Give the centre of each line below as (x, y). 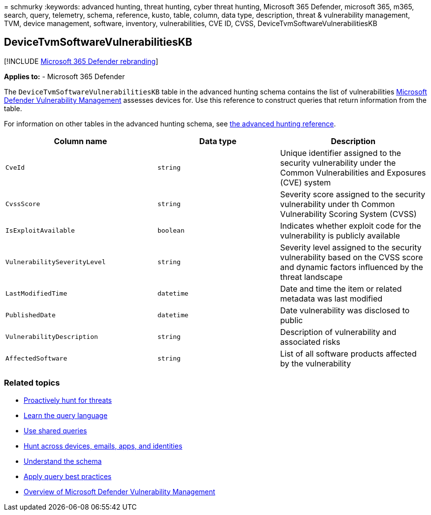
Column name (81, 141)
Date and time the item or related (341, 288)
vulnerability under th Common (337, 204)
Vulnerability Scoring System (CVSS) (348, 214)
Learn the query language (66, 415)
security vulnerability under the (338, 163)
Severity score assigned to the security (353, 194)
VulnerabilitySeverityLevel (56, 262)
